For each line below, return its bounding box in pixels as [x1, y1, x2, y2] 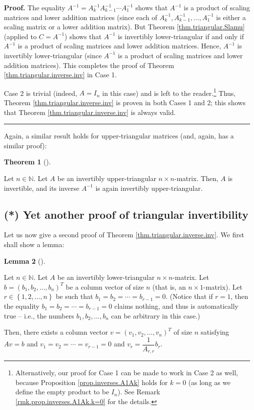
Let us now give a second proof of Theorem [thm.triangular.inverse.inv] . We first [4, 229, 244, 240]
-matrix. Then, [174, 173, 218, 183]
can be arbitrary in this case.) [111, 310, 200, 320]
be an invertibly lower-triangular [57, 272, 155, 282]
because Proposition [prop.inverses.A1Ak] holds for [15, 377, 168, 387]
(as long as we [188, 377, 231, 387]
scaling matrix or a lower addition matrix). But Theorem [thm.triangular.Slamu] [4, 22, 245, 32]
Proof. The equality [4, 2, 65, 12]
